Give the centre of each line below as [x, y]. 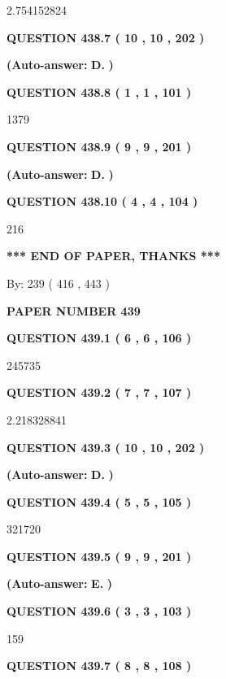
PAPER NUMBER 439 [74, 310]
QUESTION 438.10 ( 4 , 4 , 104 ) [102, 201]
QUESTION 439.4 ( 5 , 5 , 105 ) [99, 501]
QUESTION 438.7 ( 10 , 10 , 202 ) [106, 37]
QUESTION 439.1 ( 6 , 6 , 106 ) [99, 338]
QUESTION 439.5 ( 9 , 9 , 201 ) [99, 556]
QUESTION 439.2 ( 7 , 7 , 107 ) [99, 392]
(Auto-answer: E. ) [60, 583]
